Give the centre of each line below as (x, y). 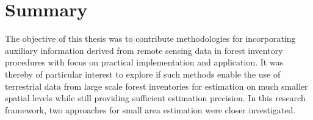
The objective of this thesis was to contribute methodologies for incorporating (150, 38)
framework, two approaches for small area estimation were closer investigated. (150, 109)
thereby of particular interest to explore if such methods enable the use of (143, 74)
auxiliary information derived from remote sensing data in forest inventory (144, 50)
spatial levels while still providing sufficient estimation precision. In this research (155, 98)
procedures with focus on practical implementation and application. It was (144, 62)
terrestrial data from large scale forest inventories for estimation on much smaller (156, 86)
